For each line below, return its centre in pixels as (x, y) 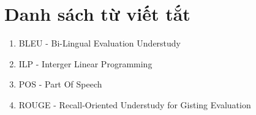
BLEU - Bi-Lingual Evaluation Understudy (100, 43)
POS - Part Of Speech (60, 84)
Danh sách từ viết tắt (97, 14)
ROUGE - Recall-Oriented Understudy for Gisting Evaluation (135, 104)
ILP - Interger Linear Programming (85, 63)
